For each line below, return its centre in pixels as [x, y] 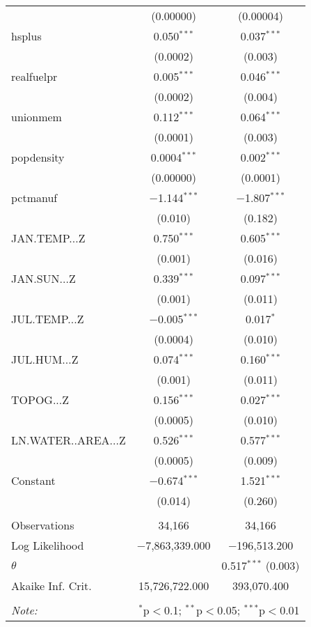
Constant [33, 480]
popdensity [38, 157]
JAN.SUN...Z [43, 278]
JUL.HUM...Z [45, 359]
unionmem [37, 117]
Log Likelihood [48, 545]
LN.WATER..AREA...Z [69, 440]
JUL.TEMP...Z [48, 319]
